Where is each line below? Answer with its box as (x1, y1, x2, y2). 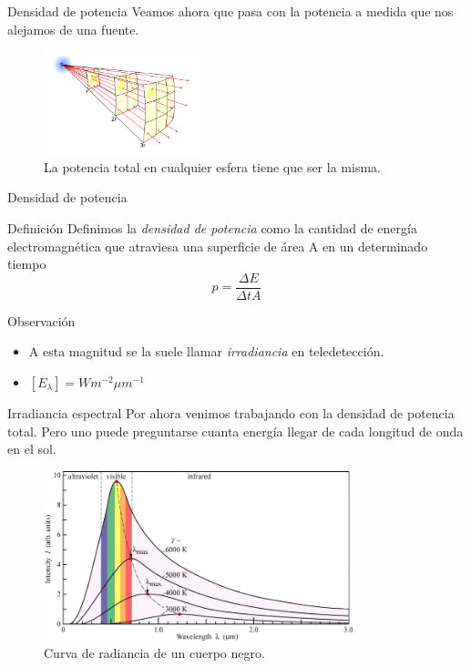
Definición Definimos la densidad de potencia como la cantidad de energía (7, 218, 417, 237)
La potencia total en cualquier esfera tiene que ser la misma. (44, 157, 381, 176)
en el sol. (7, 439, 56, 458)
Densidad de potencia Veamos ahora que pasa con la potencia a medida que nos (7, 2, 454, 20)
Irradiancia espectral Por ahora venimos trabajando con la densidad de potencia (7, 403, 455, 422)
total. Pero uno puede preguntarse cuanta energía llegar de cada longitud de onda (7, 421, 464, 440)
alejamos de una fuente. (7, 19, 139, 38)
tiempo (7, 254, 46, 273)
